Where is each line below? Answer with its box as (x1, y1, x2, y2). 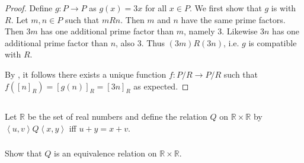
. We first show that (189, 2, 262, 14)
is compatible (248, 36, 297, 49)
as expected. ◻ (133, 79, 189, 92)
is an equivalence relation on (54, 147, 157, 159)
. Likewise (222, 25, 258, 37)
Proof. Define (5, 2, 53, 14)
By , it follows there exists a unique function (5, 68, 167, 80)
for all (145, 2, 167, 14)
